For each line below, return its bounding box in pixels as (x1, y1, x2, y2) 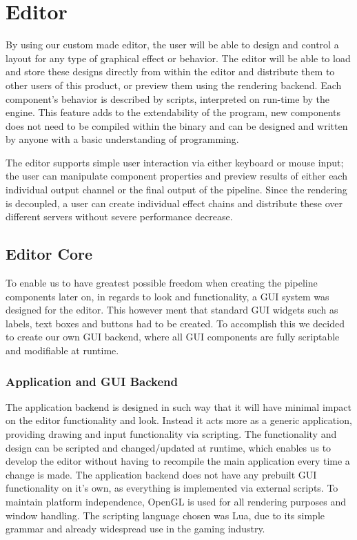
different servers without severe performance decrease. (6, 209, 233, 224)
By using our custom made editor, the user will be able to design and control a (6, 37, 339, 52)
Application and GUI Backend (6, 372, 178, 389)
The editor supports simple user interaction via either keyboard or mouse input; (6, 155, 344, 169)
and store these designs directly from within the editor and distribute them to (6, 64, 335, 79)
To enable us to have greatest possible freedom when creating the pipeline (6, 276, 318, 290)
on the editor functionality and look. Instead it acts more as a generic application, (6, 413, 352, 427)
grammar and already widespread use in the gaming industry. (6, 521, 265, 536)
